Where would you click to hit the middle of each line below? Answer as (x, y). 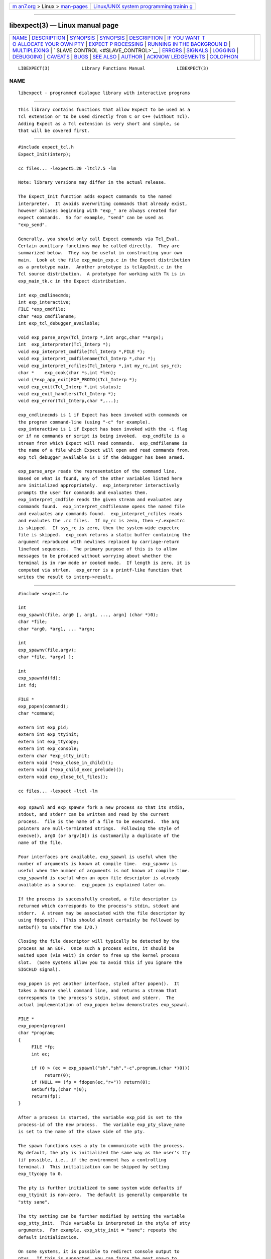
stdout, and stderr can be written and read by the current (94, 814)
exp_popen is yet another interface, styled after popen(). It (99, 984)
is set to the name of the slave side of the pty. (82, 1131)
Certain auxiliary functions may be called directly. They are (99, 246)
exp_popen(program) (42, 1026)
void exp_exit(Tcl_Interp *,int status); (70, 387)
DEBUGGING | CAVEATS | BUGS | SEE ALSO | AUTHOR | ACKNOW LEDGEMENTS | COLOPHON (125, 56)
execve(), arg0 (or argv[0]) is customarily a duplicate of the (99, 835)
